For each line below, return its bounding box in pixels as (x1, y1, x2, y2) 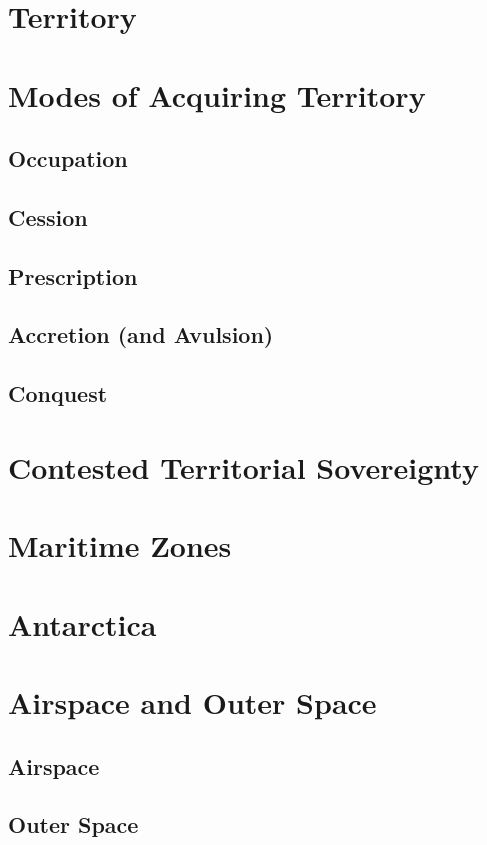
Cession (8, 201, 88, 232)
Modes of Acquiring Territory (8, 74, 426, 115)
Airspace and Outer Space (8, 681, 377, 722)
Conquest (8, 378, 108, 409)
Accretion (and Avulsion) (8, 319, 274, 350)
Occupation (8, 143, 128, 174)
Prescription (8, 260, 138, 291)
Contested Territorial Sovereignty (8, 446, 479, 487)
